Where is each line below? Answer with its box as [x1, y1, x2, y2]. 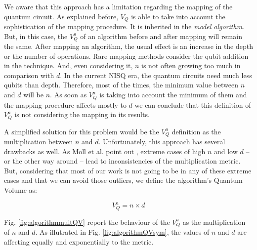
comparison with [4, 70, 54, 80]
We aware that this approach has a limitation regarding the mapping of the [4, 1, 233, 11]
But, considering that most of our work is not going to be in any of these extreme [4, 165, 252, 175]
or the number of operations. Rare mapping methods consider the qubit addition [4, 50, 249, 61]
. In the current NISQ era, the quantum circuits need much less [60, 70, 252, 80]
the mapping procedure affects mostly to [4, 99, 127, 110]
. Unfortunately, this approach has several [98, 136, 225, 147]
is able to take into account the [131, 11, 225, 21]
